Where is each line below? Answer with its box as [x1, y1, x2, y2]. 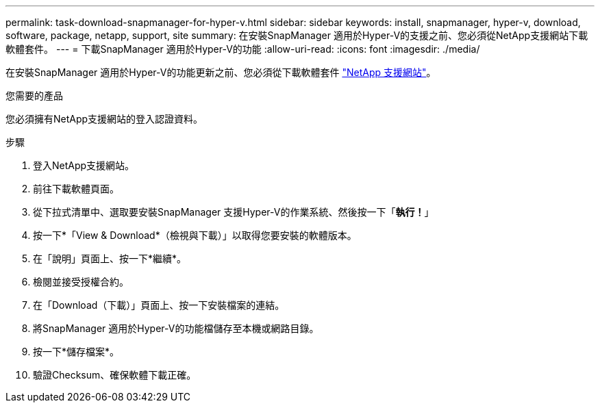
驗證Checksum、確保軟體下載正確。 [33, 369, 197, 381]
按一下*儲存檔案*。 [33, 346, 120, 357]
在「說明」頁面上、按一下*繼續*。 [33, 253, 187, 264]
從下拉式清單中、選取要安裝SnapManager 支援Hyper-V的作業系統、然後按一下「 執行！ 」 [33, 206, 434, 218]
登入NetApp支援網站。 [33, 160, 135, 171]
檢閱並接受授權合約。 [33, 276, 129, 288]
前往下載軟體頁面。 [33, 183, 119, 194]
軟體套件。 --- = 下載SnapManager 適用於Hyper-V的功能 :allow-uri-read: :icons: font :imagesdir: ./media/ [5, 43, 480, 55]
